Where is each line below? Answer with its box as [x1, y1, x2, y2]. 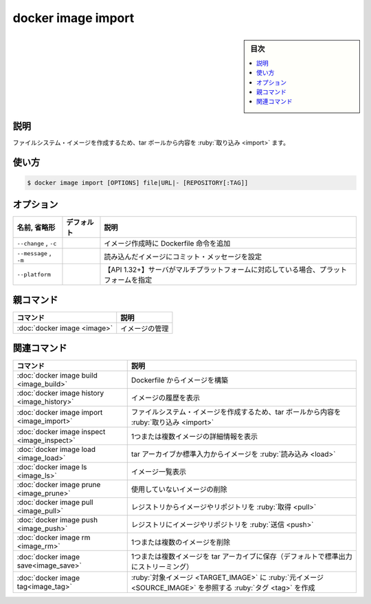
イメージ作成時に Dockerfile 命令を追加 [104, 239, 231, 248]
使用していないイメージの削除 [131, 485, 227, 495]
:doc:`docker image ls [16, 462, 87, 472]
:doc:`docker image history [16, 389, 104, 398]
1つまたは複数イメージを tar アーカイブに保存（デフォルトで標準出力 [131, 552, 353, 561]
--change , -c [16, 238, 57, 248]
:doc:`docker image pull [16, 497, 93, 507]
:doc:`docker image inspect [16, 427, 106, 437]
